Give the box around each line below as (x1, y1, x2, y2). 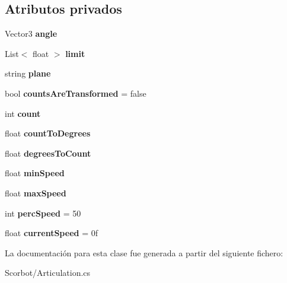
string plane (5, 67, 51, 80)
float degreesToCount (5, 147, 91, 159)
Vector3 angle (5, 27, 58, 40)
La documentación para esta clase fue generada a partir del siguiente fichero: (5, 246, 283, 259)
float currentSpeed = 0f (5, 227, 98, 239)
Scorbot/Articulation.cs (5, 266, 91, 279)
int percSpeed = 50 (5, 206, 81, 219)
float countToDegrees (5, 127, 91, 139)
